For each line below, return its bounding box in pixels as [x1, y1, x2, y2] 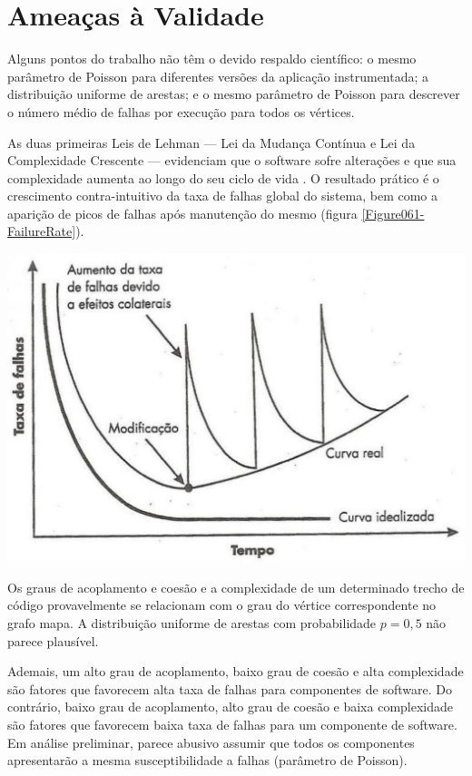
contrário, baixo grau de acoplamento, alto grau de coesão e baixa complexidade [7, 697, 454, 716]
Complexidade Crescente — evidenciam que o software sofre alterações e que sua [7, 151, 457, 170]
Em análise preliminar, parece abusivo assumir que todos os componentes [7, 732, 415, 751]
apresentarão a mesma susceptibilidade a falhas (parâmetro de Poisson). [7, 751, 408, 770]
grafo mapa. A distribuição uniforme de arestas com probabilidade [7, 613, 377, 632]
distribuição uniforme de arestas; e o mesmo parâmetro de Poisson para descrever [7, 84, 460, 103]
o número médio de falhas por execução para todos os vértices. [7, 102, 355, 121]
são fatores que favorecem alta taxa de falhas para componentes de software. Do [7, 679, 452, 698]
